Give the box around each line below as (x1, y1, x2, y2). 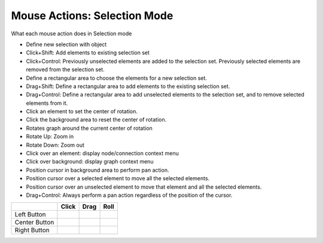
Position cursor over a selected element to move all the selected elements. (26, 175, 210, 182)
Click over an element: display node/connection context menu (26, 150, 179, 157)
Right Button (14, 226, 50, 235)
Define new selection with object (26, 41, 107, 48)
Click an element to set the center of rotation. (26, 108, 138, 115)
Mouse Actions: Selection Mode (11, 9, 173, 22)
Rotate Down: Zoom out (26, 141, 85, 148)
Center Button (14, 218, 54, 227)
